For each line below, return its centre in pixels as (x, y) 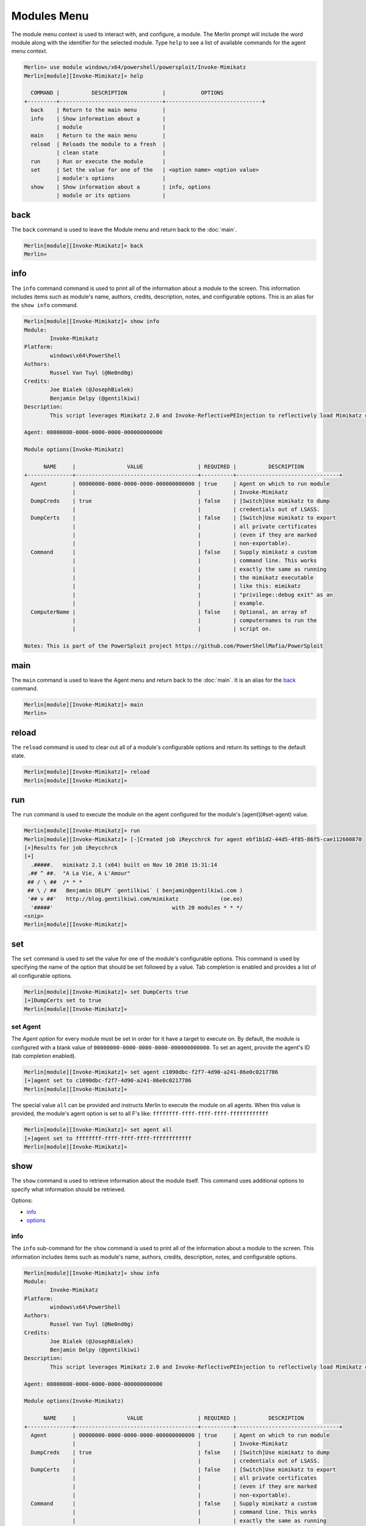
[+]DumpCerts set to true (63, 1000)
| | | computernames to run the (195, 620)
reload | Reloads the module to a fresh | (98, 144)
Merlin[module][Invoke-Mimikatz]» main (84, 705)
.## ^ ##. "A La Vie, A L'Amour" (79, 873)
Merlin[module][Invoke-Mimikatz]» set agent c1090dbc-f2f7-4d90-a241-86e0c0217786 (151, 1072)
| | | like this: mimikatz (187, 586)
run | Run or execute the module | (98, 161)
